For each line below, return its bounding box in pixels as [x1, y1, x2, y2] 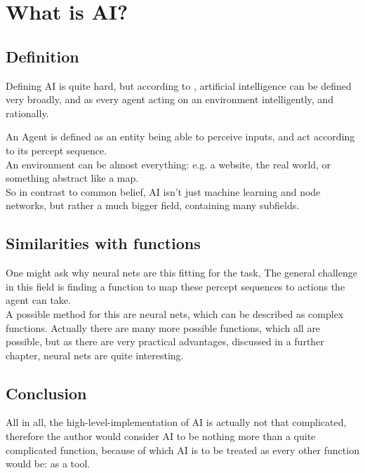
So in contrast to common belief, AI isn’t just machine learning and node [6, 184, 321, 199]
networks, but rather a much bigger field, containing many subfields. [6, 198, 300, 213]
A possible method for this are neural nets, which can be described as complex [6, 306, 344, 321]
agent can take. [6, 293, 71, 307]
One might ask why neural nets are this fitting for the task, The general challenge [6, 265, 357, 280]
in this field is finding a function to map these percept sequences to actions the [6, 279, 345, 293]
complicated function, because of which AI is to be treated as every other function [6, 442, 359, 457]
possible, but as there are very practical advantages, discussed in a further [6, 334, 324, 349]
